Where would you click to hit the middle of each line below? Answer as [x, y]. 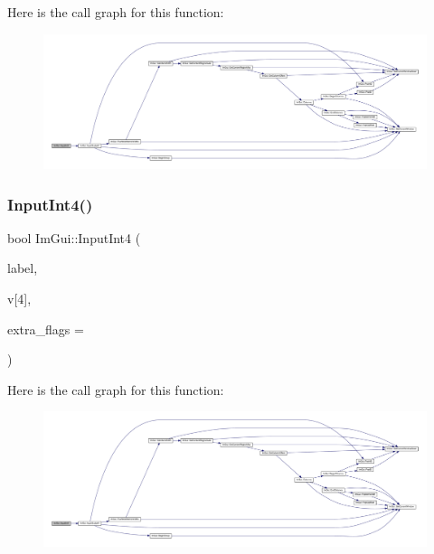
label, [23, 268]
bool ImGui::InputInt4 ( [74, 237]
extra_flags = [46, 329]
